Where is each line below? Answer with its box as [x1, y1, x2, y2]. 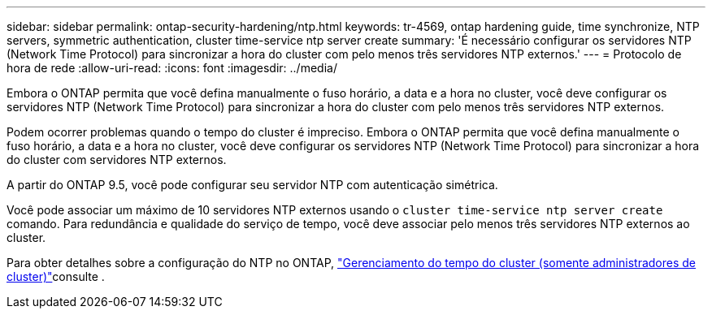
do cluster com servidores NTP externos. [7, 153, 227, 166]
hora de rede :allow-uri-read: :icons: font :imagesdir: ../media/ [7, 61, 337, 75]
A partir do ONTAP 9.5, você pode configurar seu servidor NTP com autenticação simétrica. [7, 178, 498, 192]
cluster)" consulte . [7, 270, 105, 283]
